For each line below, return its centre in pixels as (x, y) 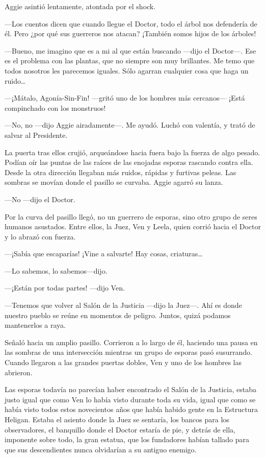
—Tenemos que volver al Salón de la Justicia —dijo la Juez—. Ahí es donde (123, 305)
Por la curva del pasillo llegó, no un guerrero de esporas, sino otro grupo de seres (131, 216)
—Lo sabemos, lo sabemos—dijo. (56, 270)
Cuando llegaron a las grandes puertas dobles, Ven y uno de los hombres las (123, 362)
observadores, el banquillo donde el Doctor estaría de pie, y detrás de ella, (120, 429)
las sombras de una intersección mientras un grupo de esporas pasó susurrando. (128, 352)
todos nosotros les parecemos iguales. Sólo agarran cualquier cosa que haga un (127, 70)
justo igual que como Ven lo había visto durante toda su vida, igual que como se (130, 399)
